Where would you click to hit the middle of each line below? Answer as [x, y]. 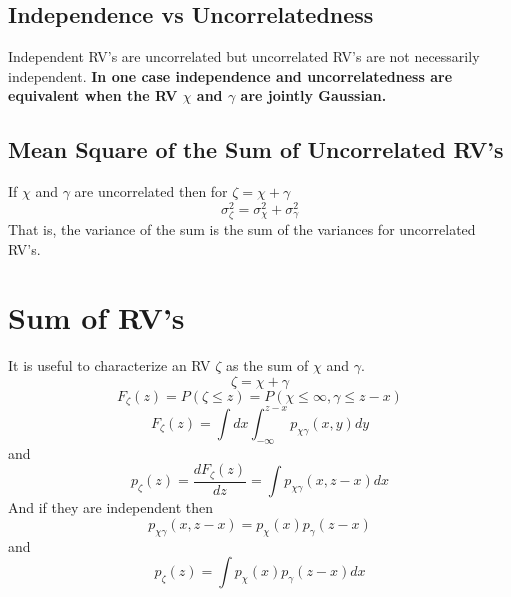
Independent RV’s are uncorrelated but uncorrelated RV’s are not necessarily [244, 56]
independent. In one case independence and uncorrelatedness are [230, 75]
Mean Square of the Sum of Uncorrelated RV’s [256, 149]
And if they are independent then [111, 507]
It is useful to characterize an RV [109, 365]
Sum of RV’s [96, 317]
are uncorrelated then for [151, 191]
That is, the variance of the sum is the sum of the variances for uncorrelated [242, 229]
